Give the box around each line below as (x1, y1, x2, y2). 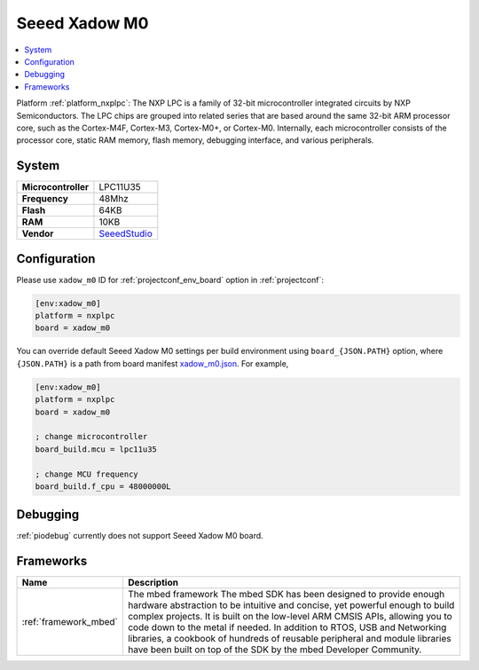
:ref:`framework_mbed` (21, 616, 119, 628)
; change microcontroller (35, 431, 148, 442)
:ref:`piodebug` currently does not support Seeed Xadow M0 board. (16, 531, 263, 541)
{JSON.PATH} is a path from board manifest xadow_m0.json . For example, (16, 358, 289, 368)
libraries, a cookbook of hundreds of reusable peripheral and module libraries (127, 633, 452, 645)
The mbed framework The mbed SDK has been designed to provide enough (127, 588, 445, 601)
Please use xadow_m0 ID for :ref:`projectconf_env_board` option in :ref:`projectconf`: (16, 274, 324, 285)
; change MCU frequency (35, 469, 139, 479)
